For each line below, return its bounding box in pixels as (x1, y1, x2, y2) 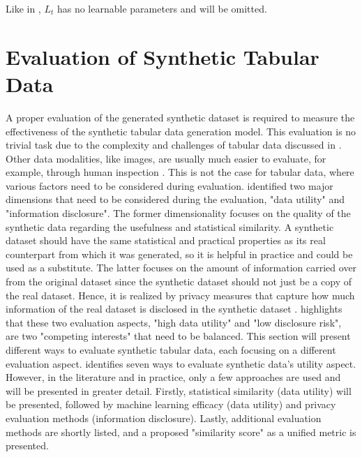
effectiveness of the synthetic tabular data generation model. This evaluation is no (6, 123, 356, 138)
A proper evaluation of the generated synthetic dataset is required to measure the (6, 110, 355, 124)
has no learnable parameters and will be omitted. (56, 1, 267, 15)
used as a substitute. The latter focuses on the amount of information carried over (6, 260, 357, 275)
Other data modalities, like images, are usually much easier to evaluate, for (6, 151, 326, 165)
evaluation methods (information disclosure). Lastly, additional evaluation (6, 410, 322, 425)
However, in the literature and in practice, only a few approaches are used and (6, 370, 341, 384)
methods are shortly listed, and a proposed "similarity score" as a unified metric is (6, 424, 356, 439)
